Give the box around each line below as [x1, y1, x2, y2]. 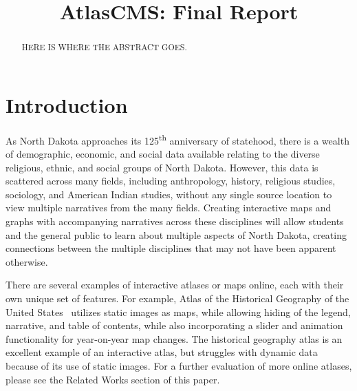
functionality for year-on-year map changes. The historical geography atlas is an [6, 331, 343, 346]
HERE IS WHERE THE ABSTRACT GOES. [21, 41, 187, 53]
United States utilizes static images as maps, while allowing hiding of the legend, [6, 304, 351, 319]
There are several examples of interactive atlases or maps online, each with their [6, 277, 344, 292]
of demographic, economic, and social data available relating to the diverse [6, 147, 320, 161]
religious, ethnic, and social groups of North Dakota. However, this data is [6, 160, 318, 174]
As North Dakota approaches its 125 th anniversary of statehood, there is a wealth [6, 131, 349, 147]
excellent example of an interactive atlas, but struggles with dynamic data [6, 345, 318, 359]
